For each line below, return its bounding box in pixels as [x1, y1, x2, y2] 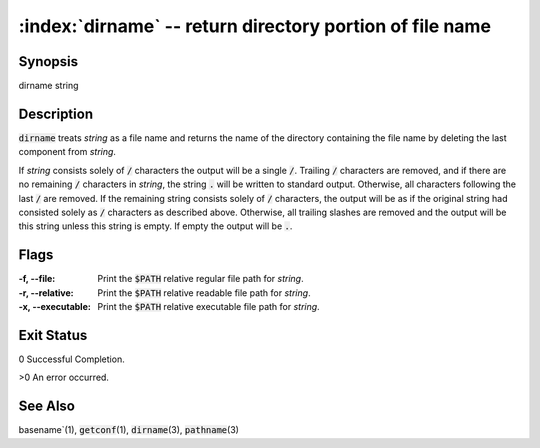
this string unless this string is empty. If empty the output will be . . [18, 220, 293, 232]
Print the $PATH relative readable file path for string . [97, 286, 311, 299]
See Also [18, 398, 75, 415]
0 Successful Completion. [18, 353, 125, 365]
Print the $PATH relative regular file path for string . [97, 273, 304, 285]
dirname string [18, 80, 79, 92]
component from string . [18, 146, 117, 158]
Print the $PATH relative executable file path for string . [97, 301, 320, 312]
